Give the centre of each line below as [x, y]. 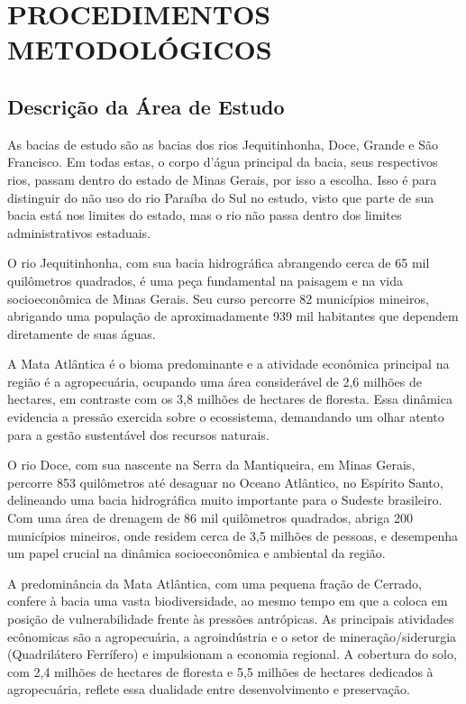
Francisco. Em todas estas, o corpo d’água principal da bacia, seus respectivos [223, 162]
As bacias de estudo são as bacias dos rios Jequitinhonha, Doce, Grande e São [223, 144]
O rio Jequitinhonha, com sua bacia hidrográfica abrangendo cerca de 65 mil [219, 263]
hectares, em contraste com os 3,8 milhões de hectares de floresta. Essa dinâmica [230, 399]
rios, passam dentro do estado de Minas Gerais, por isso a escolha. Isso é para [222, 179]
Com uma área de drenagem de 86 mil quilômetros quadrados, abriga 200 [210, 518]
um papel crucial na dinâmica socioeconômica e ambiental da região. [196, 553]
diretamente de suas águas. [82, 333]
